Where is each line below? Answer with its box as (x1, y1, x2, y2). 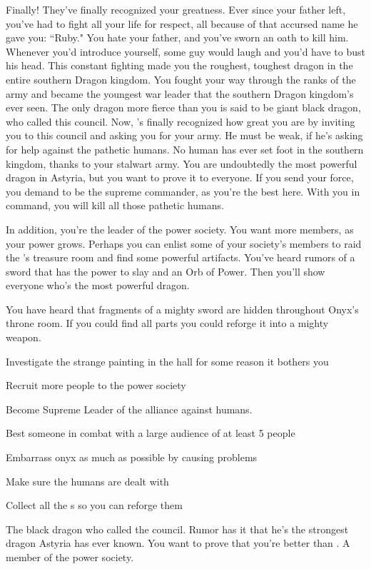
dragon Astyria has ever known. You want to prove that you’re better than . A (6, 535, 350, 550)
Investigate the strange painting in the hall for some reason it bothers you (6, 353, 329, 368)
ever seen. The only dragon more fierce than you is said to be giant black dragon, (6, 100, 361, 115)
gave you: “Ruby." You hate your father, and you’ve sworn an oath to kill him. (6, 30, 349, 45)
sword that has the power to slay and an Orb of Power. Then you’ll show (6, 263, 325, 278)
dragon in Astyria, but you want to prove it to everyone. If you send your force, (6, 170, 354, 185)
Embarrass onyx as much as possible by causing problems (6, 450, 258, 465)
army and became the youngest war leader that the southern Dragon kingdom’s (6, 86, 354, 101)
